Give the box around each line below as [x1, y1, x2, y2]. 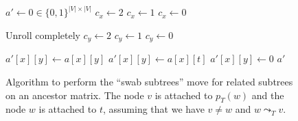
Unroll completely [5, 28, 80, 42]
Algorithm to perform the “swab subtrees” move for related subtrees [5, 75, 293, 89]
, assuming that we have [102, 102, 205, 116]
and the [251, 88, 284, 102]
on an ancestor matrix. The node [5, 88, 144, 102]
